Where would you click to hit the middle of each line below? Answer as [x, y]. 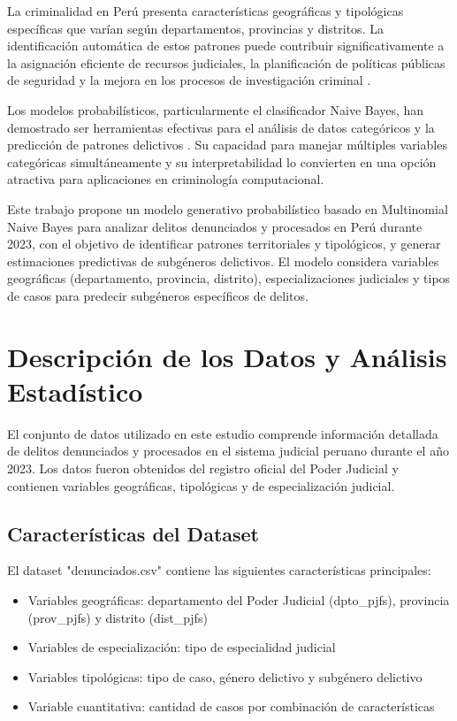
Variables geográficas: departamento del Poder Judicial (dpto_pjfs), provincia [239, 599]
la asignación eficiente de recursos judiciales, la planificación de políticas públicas [226, 62]
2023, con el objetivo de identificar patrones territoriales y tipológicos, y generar [224, 244]
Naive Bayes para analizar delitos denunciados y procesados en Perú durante [215, 226]
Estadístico [75, 391]
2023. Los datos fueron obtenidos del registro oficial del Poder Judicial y [203, 468]
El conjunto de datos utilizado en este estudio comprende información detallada [223, 433]
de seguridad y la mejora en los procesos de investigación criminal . [189, 80]
